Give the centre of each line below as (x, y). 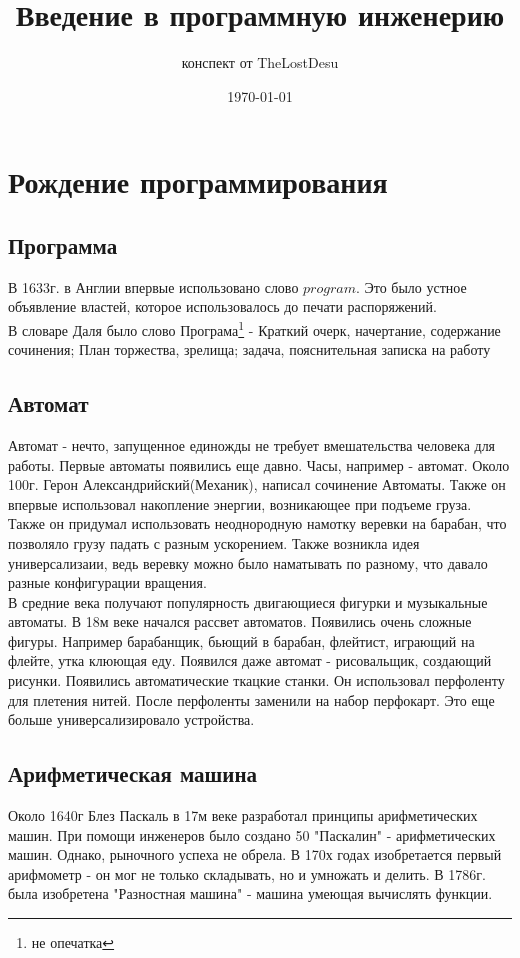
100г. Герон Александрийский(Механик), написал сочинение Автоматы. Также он (257, 484)
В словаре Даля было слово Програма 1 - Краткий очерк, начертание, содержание (254, 328)
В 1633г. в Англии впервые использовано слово (153, 286)
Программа (63, 244)
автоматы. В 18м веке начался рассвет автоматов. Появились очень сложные (240, 621)
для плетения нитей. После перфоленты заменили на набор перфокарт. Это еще (251, 699)
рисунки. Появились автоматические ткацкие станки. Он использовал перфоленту (256, 680)
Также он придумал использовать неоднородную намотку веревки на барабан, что (257, 523)
